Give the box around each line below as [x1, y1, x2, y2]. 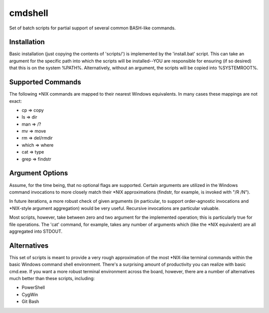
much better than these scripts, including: [9, 275, 95, 281]
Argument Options [9, 169, 68, 177]
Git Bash [21, 299, 39, 305]
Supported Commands [9, 78, 82, 87]
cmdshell [9, 7, 48, 18]
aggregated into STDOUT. [9, 228, 63, 234]
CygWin [21, 292, 38, 298]
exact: [9, 98, 22, 104]
